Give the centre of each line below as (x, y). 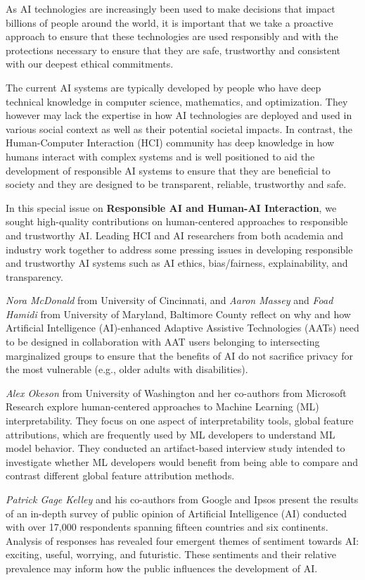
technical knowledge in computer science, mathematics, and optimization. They (177, 101)
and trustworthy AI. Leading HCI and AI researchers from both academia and (175, 235)
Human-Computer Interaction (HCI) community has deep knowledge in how (170, 143)
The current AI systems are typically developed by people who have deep (164, 87)
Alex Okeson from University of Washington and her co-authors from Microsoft (176, 392)
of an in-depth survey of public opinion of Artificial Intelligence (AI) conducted (177, 513)
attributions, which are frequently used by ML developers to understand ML (171, 434)
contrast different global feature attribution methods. (120, 475)
